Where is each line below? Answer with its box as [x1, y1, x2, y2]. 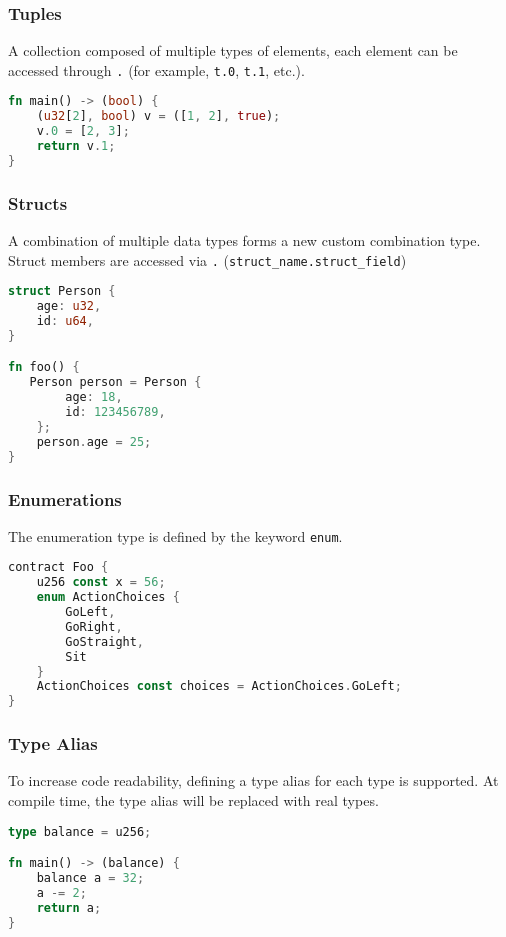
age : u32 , [36, 299, 102, 314]
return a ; [36, 900, 102, 915]
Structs [8, 190, 68, 215]
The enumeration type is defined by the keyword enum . [8, 525, 343, 546]
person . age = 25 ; [36, 434, 152, 449]
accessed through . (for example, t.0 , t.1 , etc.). [8, 59, 305, 80]
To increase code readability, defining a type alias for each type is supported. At [8, 770, 499, 791]
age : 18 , [65, 390, 123, 405]
